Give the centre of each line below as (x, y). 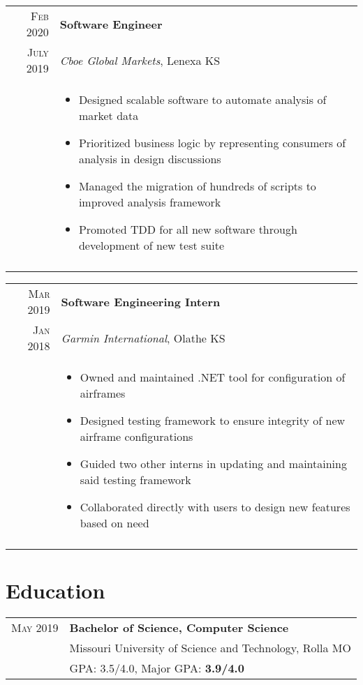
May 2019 (35, 628)
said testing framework (135, 480)
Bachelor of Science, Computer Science (179, 628)
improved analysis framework (150, 202)
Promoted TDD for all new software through (188, 229)
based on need (114, 523)
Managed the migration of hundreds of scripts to (197, 186)
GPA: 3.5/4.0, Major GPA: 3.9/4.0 (157, 668)
